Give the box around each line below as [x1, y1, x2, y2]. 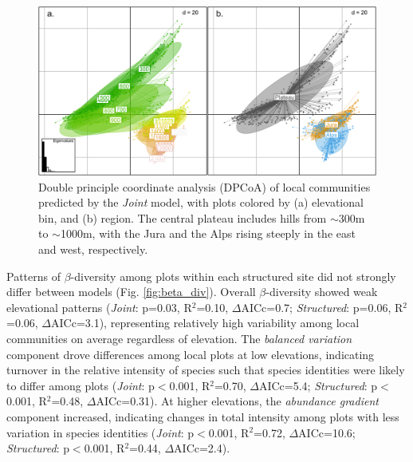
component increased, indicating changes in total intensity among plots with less [6, 408, 399, 424]
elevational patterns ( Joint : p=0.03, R [6, 298, 192, 315]
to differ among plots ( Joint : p [6, 377, 155, 393]
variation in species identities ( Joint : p [6, 424, 194, 440]
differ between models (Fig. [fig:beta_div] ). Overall [6, 283, 256, 300]
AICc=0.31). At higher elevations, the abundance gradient [96, 393, 379, 409]
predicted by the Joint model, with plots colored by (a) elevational [38, 194, 364, 211]
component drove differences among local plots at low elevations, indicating [6, 346, 375, 362]
